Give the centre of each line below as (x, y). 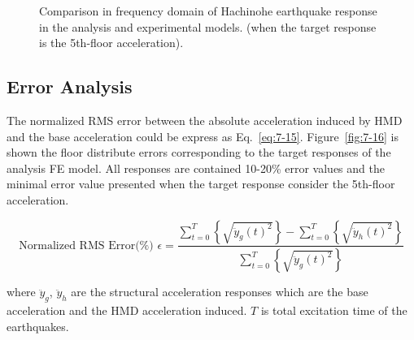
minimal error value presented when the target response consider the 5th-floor (201, 184)
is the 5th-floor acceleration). (111, 43)
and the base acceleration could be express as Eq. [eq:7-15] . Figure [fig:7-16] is (203, 136)
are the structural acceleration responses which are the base (220, 292)
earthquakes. (38, 326)
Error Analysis (70, 86)
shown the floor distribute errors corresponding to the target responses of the (199, 152)
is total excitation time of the (334, 310)
